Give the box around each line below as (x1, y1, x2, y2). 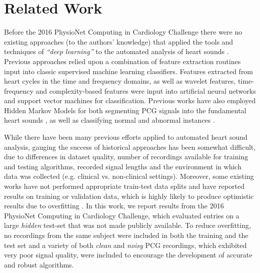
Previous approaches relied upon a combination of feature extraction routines (4, 56, 241, 66)
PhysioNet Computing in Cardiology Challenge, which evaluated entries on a (4, 210, 239, 220)
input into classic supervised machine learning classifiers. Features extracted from (4, 66, 253, 76)
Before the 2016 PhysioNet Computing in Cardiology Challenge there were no (4, 27, 242, 37)
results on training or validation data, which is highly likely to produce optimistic (4, 190, 254, 201)
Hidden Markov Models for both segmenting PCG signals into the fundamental (4, 105, 246, 115)
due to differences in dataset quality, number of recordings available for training (4, 151, 248, 162)
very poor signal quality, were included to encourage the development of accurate (4, 249, 252, 260)
